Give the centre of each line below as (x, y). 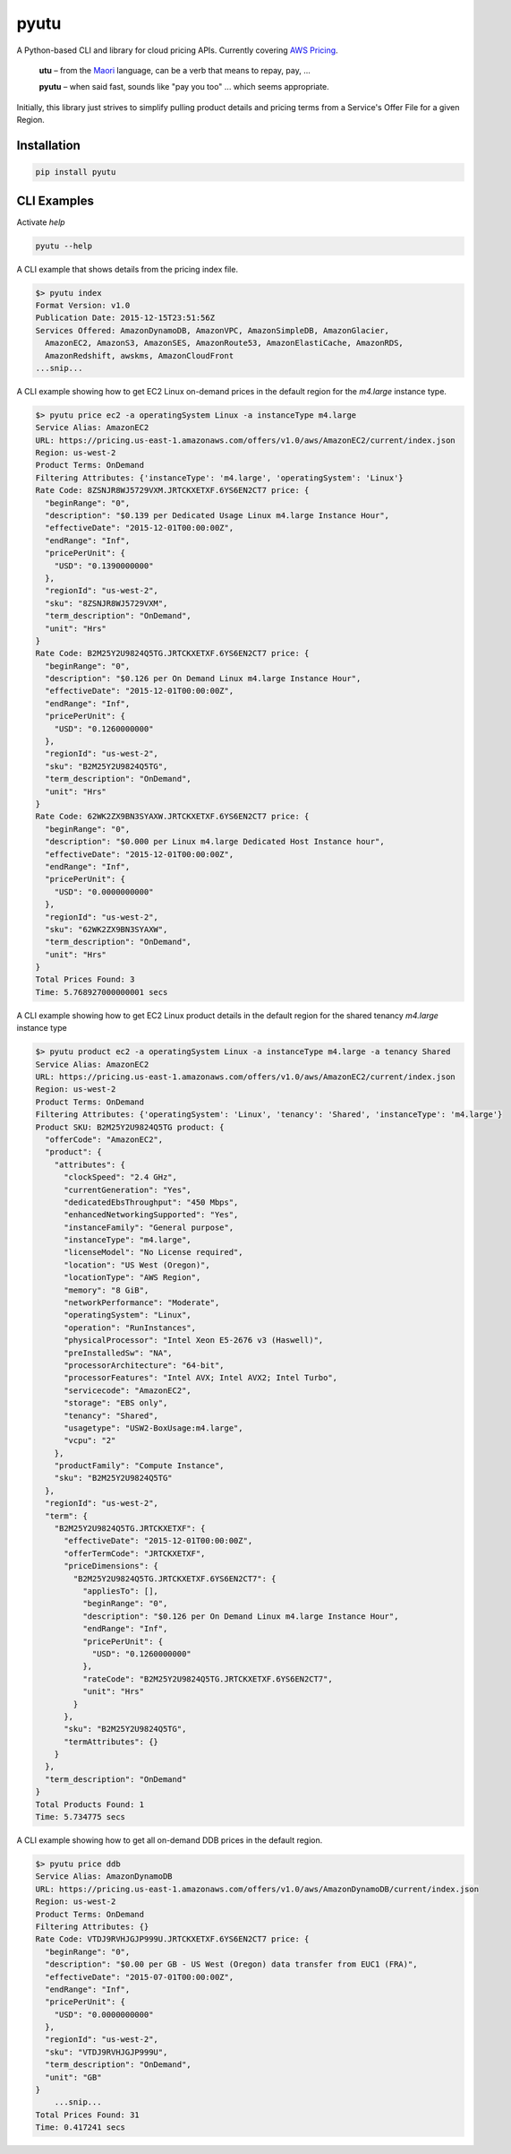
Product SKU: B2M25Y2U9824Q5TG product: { (130, 1127)
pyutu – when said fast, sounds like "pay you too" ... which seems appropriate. (184, 87)
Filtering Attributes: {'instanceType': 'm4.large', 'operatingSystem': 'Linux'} (220, 478)
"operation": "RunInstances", (130, 1328)
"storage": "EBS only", (116, 1403)
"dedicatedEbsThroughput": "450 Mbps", (151, 1202)
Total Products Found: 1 (90, 1804)
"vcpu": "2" (90, 1440)
